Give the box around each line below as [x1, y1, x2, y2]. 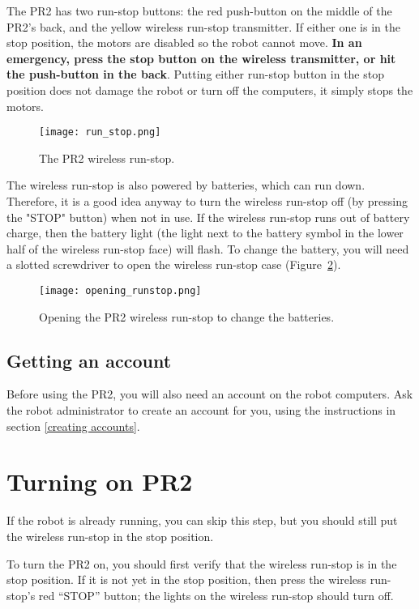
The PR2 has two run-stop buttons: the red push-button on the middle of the [6, 2, 392, 19]
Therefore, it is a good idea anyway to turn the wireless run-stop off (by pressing [6, 193, 408, 209]
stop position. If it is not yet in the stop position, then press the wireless [6, 571, 367, 588]
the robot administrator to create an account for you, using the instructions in [6, 402, 396, 419]
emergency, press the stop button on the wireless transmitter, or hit [6, 49, 396, 66]
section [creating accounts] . [6, 417, 140, 434]
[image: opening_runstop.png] [39, 284, 202, 296]
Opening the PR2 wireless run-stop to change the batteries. [39, 308, 335, 325]
